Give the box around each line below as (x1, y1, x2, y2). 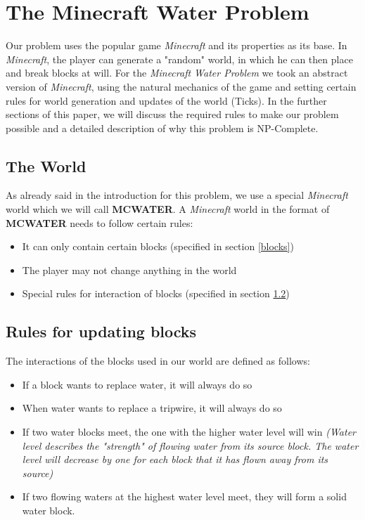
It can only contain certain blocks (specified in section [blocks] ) (22, 239, 294, 254)
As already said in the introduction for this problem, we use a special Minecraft (6, 188, 348, 202)
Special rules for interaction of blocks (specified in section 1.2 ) (22, 286, 290, 301)
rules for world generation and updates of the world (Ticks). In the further (6, 93, 327, 108)
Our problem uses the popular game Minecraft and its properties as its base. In (6, 38, 347, 53)
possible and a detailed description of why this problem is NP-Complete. (6, 120, 319, 135)
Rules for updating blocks (6, 320, 197, 342)
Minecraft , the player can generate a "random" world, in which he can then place (6, 51, 353, 66)
